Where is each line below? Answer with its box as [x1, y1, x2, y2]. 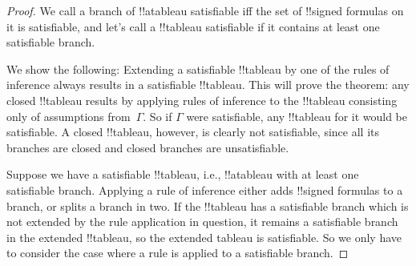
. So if [143, 107, 172, 124]
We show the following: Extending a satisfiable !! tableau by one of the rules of [6, 60, 390, 77]
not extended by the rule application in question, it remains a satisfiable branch [6, 213, 398, 230]
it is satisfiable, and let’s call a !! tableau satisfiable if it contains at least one [6, 18, 380, 34]
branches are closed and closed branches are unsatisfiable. [6, 139, 289, 155]
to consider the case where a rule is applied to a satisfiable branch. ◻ [6, 244, 349, 261]
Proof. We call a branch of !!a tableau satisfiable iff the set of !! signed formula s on [6, 2, 404, 18]
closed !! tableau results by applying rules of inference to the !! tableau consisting [6, 91, 398, 108]
